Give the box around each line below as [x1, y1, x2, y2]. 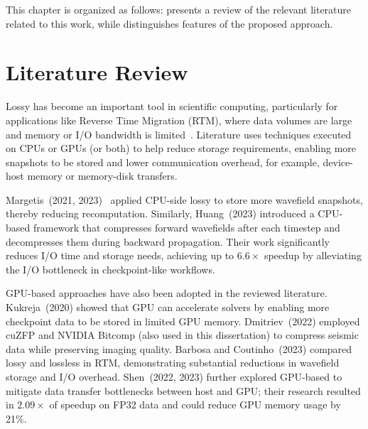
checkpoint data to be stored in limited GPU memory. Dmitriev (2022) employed [6, 313, 360, 328]
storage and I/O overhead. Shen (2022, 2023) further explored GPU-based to [6, 369, 342, 384]
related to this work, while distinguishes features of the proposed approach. [6, 16, 333, 31]
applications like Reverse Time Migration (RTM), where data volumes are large [6, 112, 352, 127]
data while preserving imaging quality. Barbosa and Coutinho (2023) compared [6, 341, 352, 356]
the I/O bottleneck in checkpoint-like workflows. [6, 261, 215, 276]
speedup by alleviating [264, 248, 362, 263]
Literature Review [6, 58, 188, 87]
